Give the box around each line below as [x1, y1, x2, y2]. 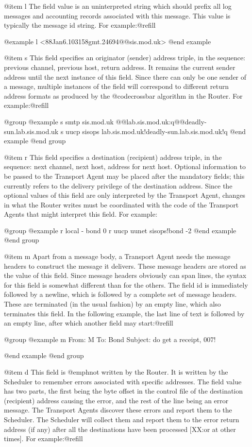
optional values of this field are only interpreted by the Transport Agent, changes [4, 190, 246, 200]
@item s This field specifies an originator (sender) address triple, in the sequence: [4, 52, 246, 63]
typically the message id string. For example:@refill [4, 20, 156, 30]
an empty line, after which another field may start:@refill [4, 318, 173, 328]
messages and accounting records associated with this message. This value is [4, 10, 231, 20]
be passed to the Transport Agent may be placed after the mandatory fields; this [4, 171, 245, 181]
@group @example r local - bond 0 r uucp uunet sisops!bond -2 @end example [4, 225, 236, 235]
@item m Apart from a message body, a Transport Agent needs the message [4, 251, 231, 261]
